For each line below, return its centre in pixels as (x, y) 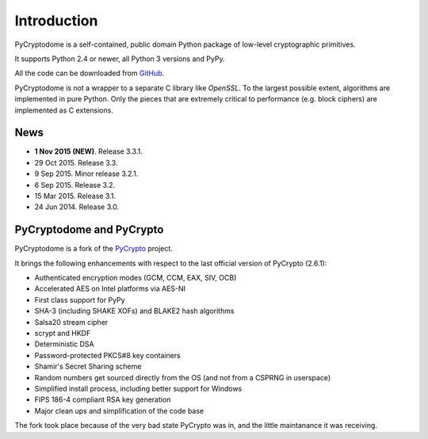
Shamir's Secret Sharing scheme (88, 366)
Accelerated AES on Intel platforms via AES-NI (110, 288)
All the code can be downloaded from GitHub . (90, 73)
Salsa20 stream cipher (71, 322)
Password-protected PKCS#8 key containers (108, 355)
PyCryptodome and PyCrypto (89, 230)
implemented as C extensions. (64, 110)
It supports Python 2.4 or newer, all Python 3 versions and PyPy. (120, 59)
